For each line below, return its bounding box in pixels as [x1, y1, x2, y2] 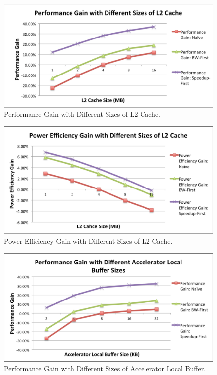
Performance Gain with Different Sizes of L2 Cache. [4, 109, 161, 119]
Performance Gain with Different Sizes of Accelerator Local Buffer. [4, 363, 206, 374]
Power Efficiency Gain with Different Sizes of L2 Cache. [4, 235, 173, 246]
